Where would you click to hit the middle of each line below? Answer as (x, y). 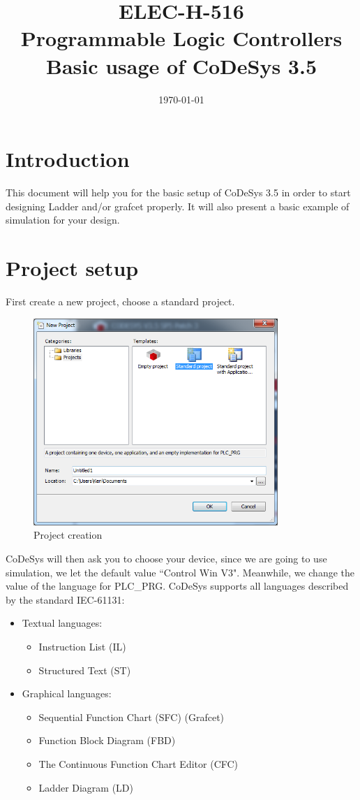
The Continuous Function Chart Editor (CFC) (138, 763)
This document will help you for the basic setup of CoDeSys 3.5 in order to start (178, 192)
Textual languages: (62, 623)
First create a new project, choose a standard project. (120, 301)
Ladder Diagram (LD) (86, 787)
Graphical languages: (67, 693)
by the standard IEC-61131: (65, 599)
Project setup (72, 268)
